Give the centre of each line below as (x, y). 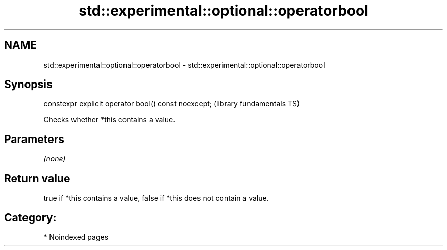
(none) (55, 159)
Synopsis (28, 85)
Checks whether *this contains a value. (109, 120)
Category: (30, 217)
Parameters (34, 139)
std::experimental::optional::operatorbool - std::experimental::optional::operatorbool (184, 65)
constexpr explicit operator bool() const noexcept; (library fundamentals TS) (172, 104)
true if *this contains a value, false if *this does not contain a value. (156, 198)
